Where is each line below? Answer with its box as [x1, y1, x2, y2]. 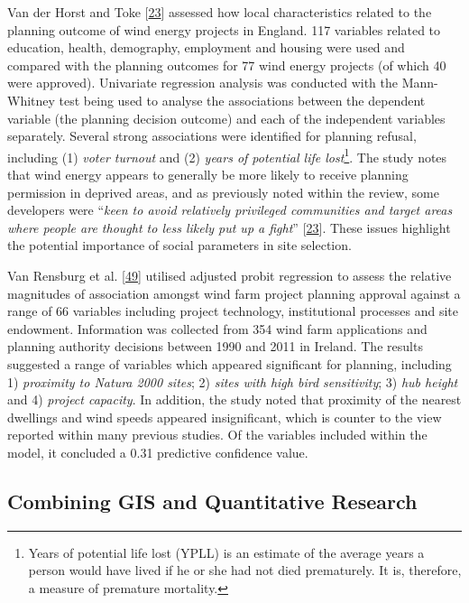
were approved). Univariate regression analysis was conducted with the [7, 73, 399, 92]
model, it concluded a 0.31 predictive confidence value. [7, 442, 308, 461]
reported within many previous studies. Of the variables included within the [7, 425, 428, 444]
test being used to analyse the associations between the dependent [59, 90, 426, 109]
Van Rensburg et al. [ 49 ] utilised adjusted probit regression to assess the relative [7, 265, 452, 284]
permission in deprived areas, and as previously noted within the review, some [7, 182, 439, 201]
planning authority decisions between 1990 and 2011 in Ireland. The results [7, 337, 423, 356]
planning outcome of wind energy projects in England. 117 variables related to [7, 20, 441, 39]
